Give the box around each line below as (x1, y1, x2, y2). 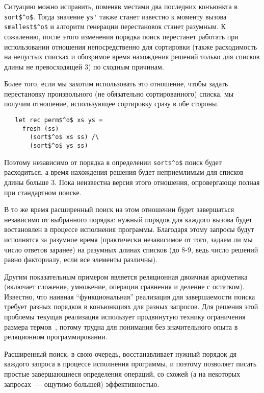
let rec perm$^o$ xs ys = (15, 117, 103, 124)
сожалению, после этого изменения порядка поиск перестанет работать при (4, 31, 239, 41)
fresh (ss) (22, 125, 59, 132)
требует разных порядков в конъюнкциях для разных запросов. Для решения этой (4, 301, 258, 312)
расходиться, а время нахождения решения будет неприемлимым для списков (4, 167, 244, 177)
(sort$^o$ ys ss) (30, 142, 88, 150)
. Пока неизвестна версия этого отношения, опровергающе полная (55, 176, 260, 187)
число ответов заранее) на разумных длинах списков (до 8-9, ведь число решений (4, 244, 258, 255)
